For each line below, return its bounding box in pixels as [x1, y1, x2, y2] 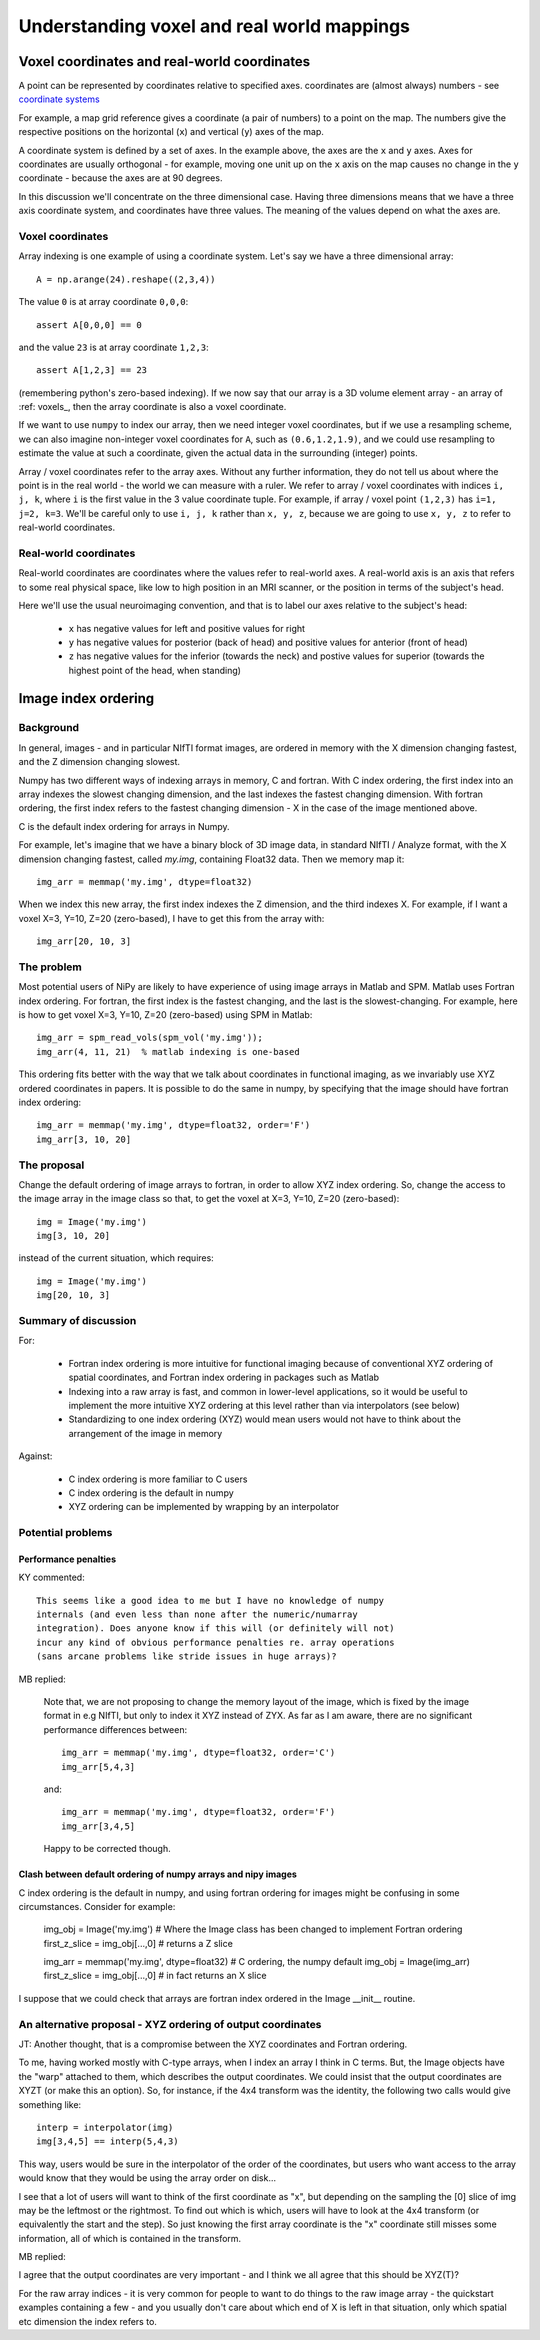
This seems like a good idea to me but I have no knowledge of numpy [36, 1595, 385, 1606]
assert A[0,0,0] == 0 [36, 319, 142, 330]
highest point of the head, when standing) [68, 664, 242, 676]
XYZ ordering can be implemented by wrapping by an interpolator [68, 1501, 340, 1513]
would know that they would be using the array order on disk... [18, 2172, 277, 2184]
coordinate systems [18, 93, 100, 105]
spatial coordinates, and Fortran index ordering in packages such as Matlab [68, 1371, 380, 1384]
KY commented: [18, 1571, 85, 1584]
